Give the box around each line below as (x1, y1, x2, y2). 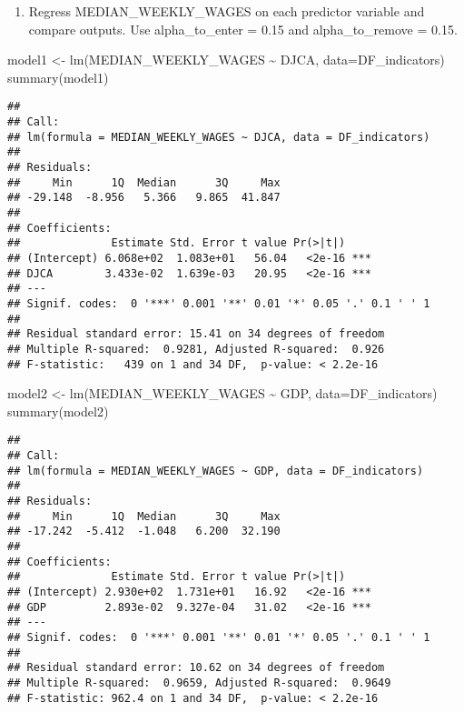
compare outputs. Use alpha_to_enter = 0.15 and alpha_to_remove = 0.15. (28, 19, 458, 38)
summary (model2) (7, 401, 109, 420)
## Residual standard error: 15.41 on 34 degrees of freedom (7, 327, 385, 341)
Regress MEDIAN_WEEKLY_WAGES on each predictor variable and (28, 2, 425, 20)
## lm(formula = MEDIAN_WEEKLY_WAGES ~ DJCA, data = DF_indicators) (7, 130, 430, 144)
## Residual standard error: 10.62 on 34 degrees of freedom (7, 661, 385, 675)
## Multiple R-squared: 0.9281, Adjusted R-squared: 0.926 (7, 342, 385, 356)
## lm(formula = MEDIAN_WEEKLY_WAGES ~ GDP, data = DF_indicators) (7, 464, 424, 477)
